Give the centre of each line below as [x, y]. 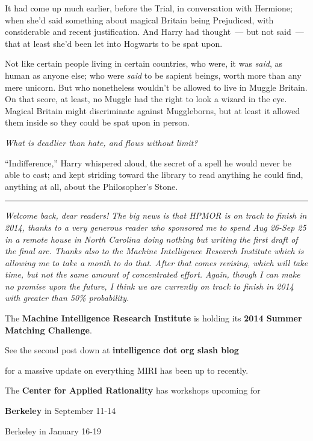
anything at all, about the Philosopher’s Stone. [91, 186]
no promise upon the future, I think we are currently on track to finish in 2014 [149, 286]
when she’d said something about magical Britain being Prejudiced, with [139, 20]
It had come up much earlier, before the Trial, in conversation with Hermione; [149, 8]
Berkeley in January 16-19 [53, 430]
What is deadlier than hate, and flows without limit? [101, 142]
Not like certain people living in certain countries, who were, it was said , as [144, 63]
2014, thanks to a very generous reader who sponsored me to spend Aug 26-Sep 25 [156, 227]
